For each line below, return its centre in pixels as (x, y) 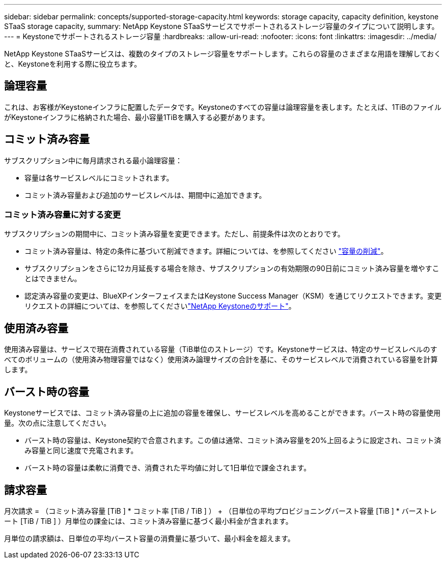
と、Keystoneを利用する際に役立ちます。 (73, 64)
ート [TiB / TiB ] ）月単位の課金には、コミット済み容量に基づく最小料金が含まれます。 (148, 521)
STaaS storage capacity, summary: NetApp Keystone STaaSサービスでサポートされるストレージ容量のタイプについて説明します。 (221, 26)
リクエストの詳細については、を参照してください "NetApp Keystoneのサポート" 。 (160, 306)
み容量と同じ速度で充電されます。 (81, 451)
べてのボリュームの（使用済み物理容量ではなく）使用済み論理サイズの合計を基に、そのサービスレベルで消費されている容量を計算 (221, 360)
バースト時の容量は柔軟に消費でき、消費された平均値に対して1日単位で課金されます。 (168, 468)
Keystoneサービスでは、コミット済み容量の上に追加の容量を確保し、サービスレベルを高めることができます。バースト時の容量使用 (222, 413)
